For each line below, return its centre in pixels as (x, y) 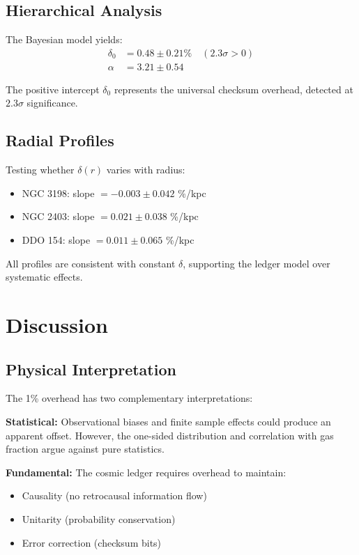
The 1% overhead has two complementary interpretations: (129, 398)
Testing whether (40, 170)
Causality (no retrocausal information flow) (114, 495)
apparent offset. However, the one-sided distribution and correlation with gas (170, 435)
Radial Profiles (60, 140)
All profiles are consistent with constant (91, 263)
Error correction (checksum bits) (92, 542)
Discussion (57, 325)
